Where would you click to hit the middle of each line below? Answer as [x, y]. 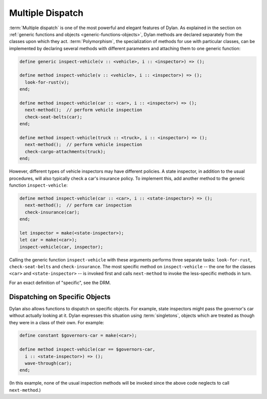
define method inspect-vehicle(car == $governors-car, [87, 349]
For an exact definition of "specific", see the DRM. [60, 283]
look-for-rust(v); [47, 82]
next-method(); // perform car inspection [78, 205]
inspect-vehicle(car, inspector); [61, 247]
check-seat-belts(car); [54, 117]
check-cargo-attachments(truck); [65, 151]
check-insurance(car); [52, 212]
